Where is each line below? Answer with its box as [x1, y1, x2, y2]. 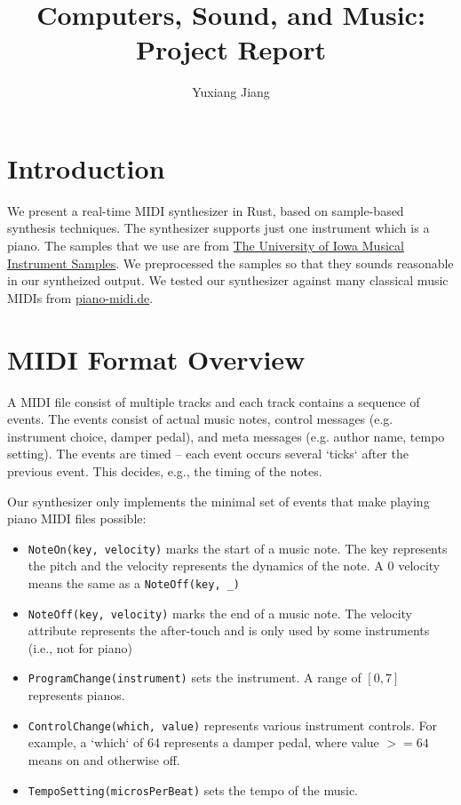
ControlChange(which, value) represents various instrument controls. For [28, 715, 437, 734]
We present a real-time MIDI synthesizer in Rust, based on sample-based [7, 201, 404, 219]
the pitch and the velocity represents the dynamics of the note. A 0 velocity [28, 556, 441, 575]
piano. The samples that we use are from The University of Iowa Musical [7, 236, 404, 255]
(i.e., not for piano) [28, 638, 132, 657]
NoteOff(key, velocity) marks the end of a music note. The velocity [28, 603, 413, 622]
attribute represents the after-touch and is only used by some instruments [28, 621, 430, 640]
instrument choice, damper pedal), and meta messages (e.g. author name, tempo [7, 426, 445, 445]
